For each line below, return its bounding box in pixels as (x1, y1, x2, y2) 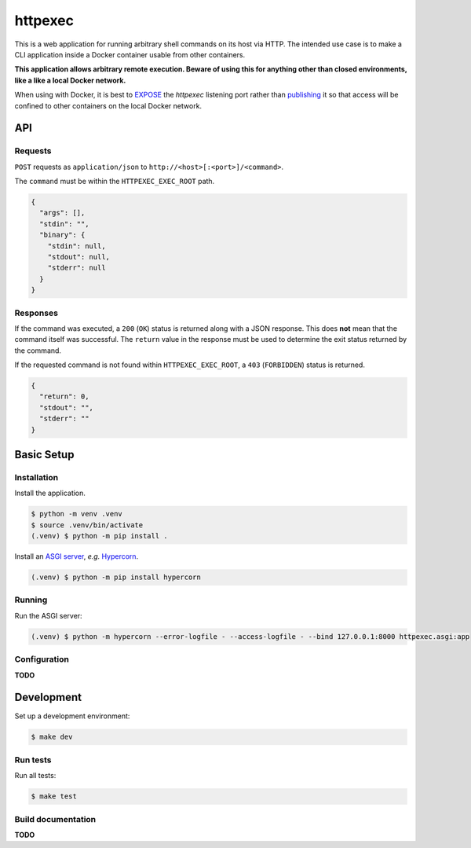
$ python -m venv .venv (31, 509, 123, 519)
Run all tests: (14, 771, 57, 780)
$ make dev (31, 732, 73, 742)
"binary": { (39, 230, 86, 240)
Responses (14, 307, 59, 318)
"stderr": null (47, 263, 106, 273)
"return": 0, (39, 392, 89, 401)
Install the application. (14, 488, 86, 498)
